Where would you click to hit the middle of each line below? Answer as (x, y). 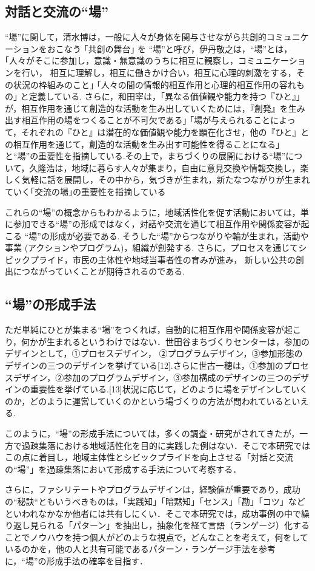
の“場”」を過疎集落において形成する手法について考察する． (123, 469)
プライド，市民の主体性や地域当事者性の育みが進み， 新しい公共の (163, 259)
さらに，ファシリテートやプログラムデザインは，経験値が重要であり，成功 (153, 489)
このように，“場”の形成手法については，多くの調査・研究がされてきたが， (152, 433)
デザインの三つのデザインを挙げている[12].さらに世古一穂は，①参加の (144, 365)
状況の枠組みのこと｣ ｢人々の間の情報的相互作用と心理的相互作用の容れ (154, 84)
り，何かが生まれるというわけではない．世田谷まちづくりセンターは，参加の (157, 341)
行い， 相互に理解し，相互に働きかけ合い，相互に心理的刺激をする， (159, 72)
